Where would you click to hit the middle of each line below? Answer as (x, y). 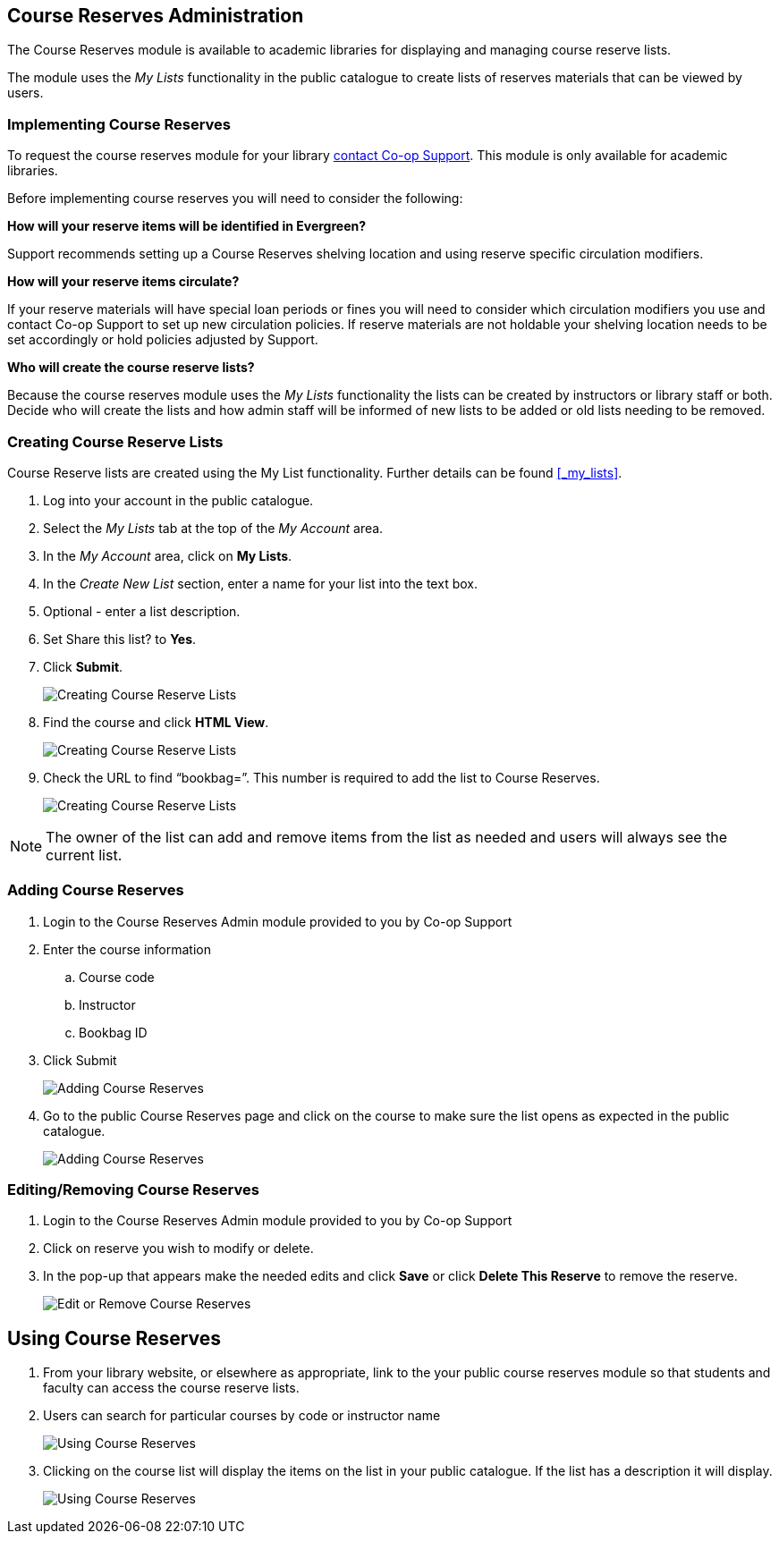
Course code (117, 977)
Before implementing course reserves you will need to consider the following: (235, 199)
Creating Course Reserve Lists (115, 441)
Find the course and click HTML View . (156, 722)
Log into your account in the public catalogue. (178, 500)
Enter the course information (127, 949)
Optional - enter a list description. (142, 611)
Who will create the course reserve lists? (131, 368)
